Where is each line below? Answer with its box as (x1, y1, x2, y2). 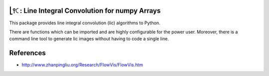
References (9, 49, 46, 57)
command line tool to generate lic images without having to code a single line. (9, 36, 169, 42)
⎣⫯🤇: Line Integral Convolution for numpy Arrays (9, 6, 161, 15)
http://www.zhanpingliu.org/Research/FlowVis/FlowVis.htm (21, 62, 143, 68)
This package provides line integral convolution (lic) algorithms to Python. (9, 20, 160, 26)
